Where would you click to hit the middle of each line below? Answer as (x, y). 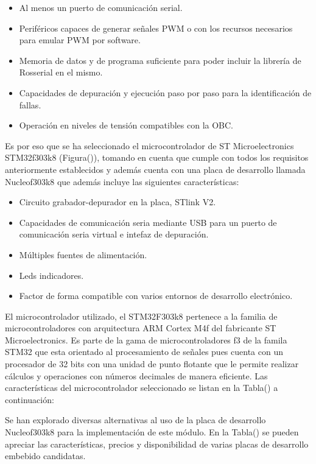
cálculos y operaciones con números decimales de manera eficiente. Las (136, 375)
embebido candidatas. (45, 456)
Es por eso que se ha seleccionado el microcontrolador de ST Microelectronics (149, 145)
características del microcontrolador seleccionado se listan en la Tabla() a (142, 388)
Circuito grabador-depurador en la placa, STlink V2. (118, 202)
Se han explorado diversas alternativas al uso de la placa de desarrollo (135, 420)
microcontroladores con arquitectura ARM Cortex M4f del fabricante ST (141, 328)
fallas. (30, 104)
